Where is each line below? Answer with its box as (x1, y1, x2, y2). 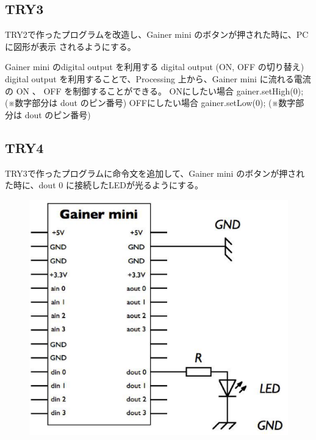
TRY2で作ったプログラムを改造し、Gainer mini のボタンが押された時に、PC (5, 28, 309, 41)
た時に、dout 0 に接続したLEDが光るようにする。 (5, 179, 204, 191)
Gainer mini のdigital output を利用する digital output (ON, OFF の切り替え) (5, 60, 304, 73)
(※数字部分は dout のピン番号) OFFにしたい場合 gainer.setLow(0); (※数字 (5, 96, 296, 109)
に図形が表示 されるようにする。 (5, 40, 136, 52)
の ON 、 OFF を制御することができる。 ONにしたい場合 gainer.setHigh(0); (5, 84, 304, 97)
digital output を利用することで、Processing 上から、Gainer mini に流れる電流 (5, 72, 311, 85)
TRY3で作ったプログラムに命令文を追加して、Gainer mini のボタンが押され (5, 166, 305, 179)
